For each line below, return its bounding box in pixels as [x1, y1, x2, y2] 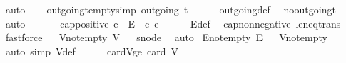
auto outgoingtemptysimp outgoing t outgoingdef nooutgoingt [5, 2, 336, 16]
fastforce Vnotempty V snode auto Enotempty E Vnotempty [5, 30, 327, 45]
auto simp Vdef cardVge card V [5, 43, 179, 58]
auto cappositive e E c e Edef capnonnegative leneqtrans [5, 16, 341, 30]
